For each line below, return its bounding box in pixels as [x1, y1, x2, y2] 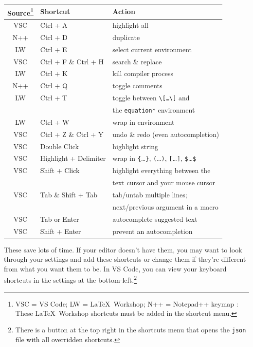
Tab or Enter [40, 213, 79, 224]
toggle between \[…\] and [112, 93, 190, 103]
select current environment [112, 44, 192, 54]
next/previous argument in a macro [112, 201, 218, 212]
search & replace [112, 56, 162, 66]
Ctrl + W [40, 116, 70, 127]
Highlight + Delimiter [40, 153, 106, 163]
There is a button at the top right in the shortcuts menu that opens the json [15, 324, 246, 334]
